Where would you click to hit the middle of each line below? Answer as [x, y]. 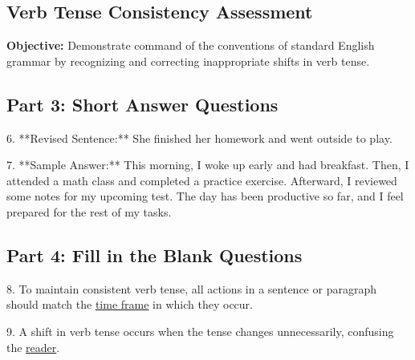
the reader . [33, 347]
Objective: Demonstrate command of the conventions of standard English [191, 45]
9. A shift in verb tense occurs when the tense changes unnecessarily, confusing [200, 331]
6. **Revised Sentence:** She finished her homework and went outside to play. [199, 138]
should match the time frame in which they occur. [130, 304]
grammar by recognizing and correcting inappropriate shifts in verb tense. [188, 61]
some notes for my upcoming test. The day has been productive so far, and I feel [205, 196]
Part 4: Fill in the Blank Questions [155, 255]
